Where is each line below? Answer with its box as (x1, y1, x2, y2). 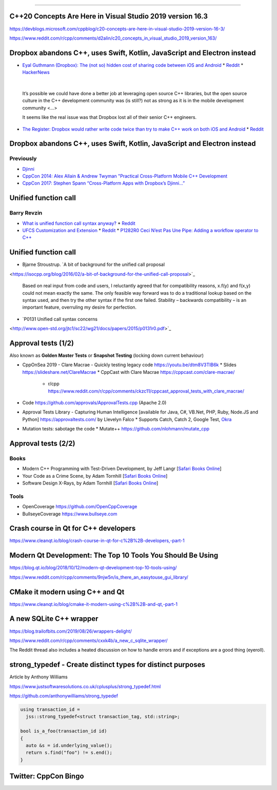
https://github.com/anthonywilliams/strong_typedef (9, 693, 118, 699)
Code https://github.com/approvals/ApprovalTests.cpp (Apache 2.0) (22, 399, 167, 406)
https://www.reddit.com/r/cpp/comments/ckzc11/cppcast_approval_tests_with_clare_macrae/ (48, 388, 245, 394)
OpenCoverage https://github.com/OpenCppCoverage (22, 504, 137, 510)
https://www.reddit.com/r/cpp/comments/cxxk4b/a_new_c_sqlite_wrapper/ (9, 637, 168, 643)
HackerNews (22, 69, 50, 76)
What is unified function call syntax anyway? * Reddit (22, 220, 135, 226)
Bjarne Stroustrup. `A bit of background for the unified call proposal (22, 261, 165, 267)
